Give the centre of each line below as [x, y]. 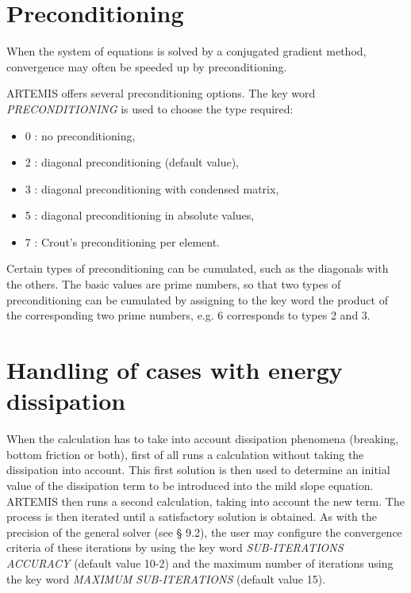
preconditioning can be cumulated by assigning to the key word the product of [197, 299]
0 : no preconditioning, [80, 135]
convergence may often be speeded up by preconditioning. [147, 66]
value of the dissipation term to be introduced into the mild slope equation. [190, 485]
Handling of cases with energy [175, 370]
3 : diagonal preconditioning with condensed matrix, [152, 188]
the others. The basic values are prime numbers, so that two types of [174, 284]
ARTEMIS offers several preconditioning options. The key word [161, 93]
